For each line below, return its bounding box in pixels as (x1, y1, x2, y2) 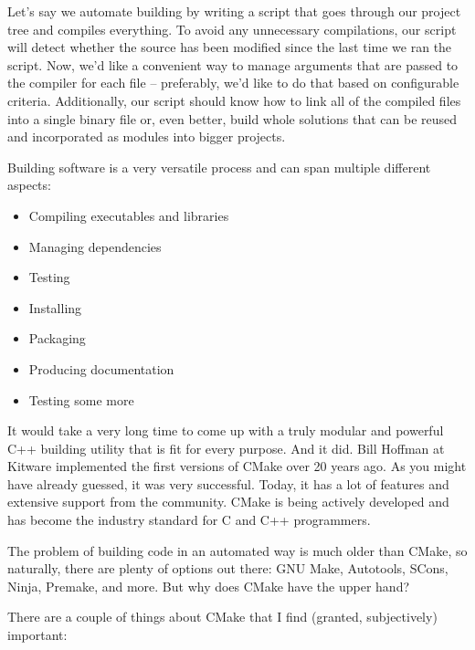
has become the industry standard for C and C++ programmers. (7, 510, 371, 529)
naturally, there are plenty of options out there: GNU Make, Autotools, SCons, (7, 559, 449, 578)
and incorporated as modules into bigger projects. (7, 127, 286, 146)
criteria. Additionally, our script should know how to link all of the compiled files (7, 90, 461, 110)
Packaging (28, 329, 86, 348)
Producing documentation (28, 359, 174, 378)
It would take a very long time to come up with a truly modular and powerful (7, 421, 444, 440)
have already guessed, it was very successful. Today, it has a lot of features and (7, 474, 449, 493)
